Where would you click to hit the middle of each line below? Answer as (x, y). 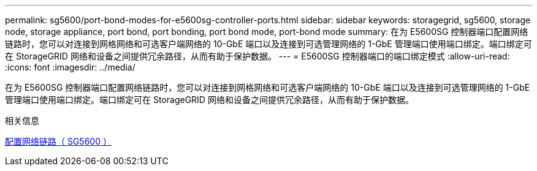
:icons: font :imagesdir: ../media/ (70, 67)
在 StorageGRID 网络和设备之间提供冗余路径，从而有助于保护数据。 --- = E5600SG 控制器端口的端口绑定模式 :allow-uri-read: (257, 56)
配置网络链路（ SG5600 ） (58, 141)
